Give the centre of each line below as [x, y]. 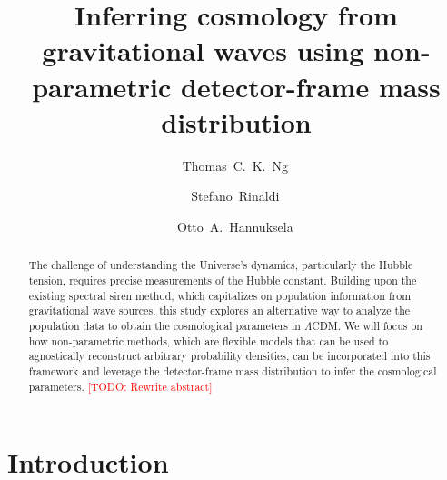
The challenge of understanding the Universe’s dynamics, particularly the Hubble [221, 265]
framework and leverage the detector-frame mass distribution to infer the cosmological [233, 370]
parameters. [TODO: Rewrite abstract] [120, 386]
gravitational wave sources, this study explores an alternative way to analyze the [219, 310]
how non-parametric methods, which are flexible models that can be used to [209, 340]
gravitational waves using [203, 50]
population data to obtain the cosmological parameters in [164, 325]
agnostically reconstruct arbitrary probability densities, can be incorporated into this [229, 356]
